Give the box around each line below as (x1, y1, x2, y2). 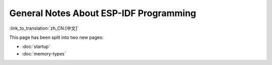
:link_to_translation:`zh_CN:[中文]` (9, 25, 79, 31)
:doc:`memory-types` (22, 50, 66, 56)
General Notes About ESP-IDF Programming (9, 8, 196, 19)
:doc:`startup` (22, 43, 50, 50)
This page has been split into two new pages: (9, 34, 104, 40)
